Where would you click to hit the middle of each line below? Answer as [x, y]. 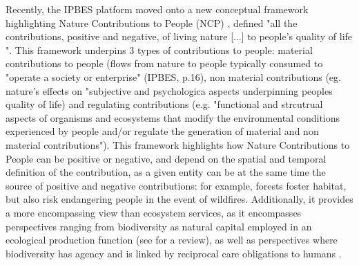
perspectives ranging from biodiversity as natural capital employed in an [159, 226]
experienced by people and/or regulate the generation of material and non [162, 131]
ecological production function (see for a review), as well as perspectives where [172, 240]
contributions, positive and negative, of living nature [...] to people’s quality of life [179, 36]
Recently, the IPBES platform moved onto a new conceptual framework [157, 9]
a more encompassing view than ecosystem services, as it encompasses [154, 212]
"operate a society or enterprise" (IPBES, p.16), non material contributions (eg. [173, 76]
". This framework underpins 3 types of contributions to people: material [159, 49]
